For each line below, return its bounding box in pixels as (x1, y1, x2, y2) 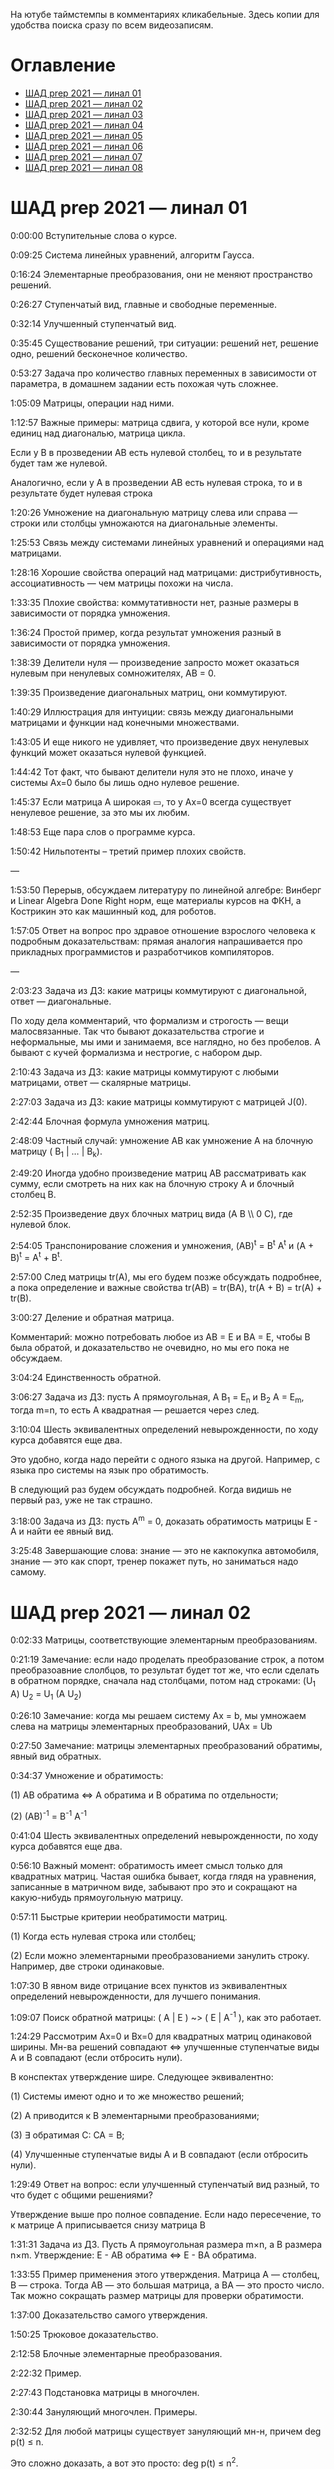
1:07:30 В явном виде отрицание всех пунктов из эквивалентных (10, 1979, 288, 1991)
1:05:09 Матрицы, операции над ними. (10, 397, 175, 409)
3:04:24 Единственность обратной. (10, 1371, 162, 1383)
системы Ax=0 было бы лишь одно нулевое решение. (10, 776, 240, 788)
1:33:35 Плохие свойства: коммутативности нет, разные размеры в (10, 596, 299, 608)
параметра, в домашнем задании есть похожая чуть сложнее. (10, 377, 279, 389)
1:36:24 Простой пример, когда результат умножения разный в (10, 626, 282, 638)
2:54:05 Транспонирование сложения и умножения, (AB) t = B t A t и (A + (10, 1237, 315, 1251)
